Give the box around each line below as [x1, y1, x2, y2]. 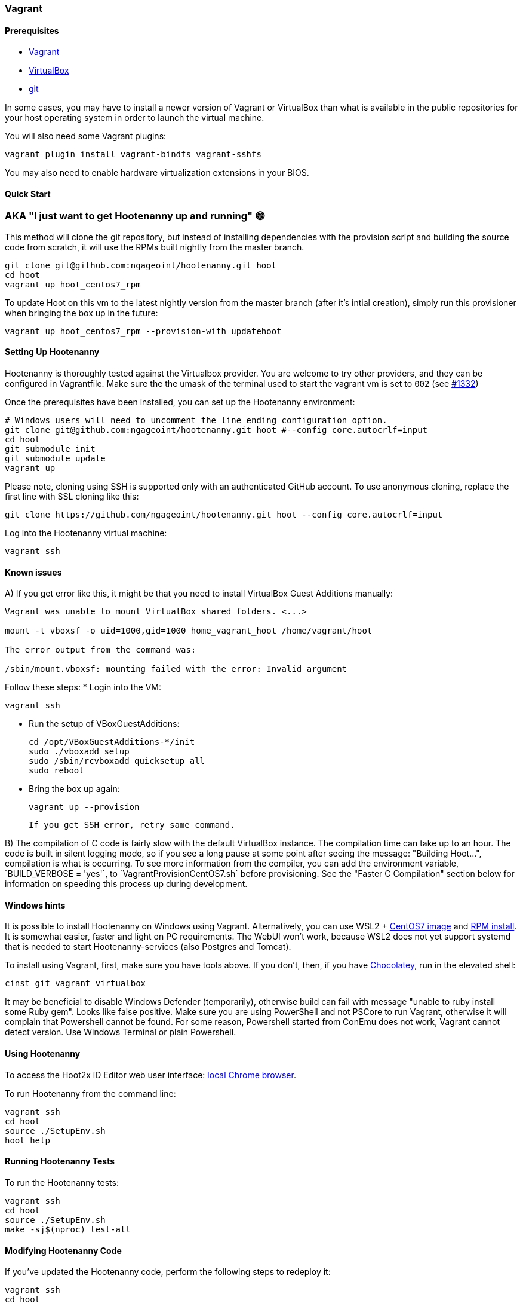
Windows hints [5, 900, 66, 910]
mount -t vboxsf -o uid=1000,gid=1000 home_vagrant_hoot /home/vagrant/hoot [5, 626, 373, 636]
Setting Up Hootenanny [5, 347, 100, 357]
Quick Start [5, 188, 51, 199]
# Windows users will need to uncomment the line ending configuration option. [5, 415, 387, 426]
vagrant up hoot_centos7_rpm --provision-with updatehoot [5, 326, 282, 336]
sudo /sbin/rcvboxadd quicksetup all [29, 756, 205, 766]
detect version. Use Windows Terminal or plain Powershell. [5, 1027, 236, 1038]
